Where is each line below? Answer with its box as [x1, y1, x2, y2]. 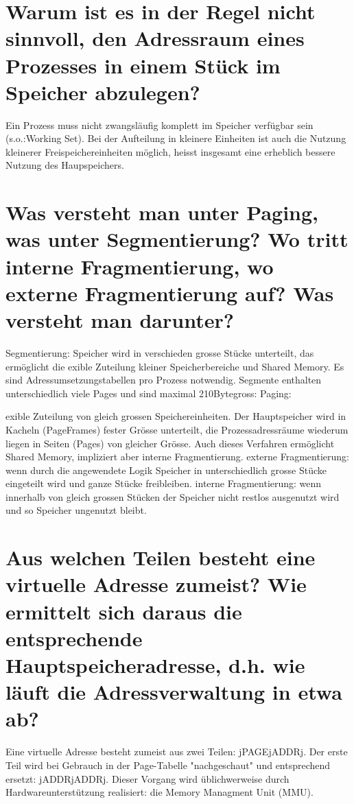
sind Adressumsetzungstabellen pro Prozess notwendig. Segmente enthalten [5, 373, 322, 387]
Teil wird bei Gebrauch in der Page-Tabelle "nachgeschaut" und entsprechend [5, 757, 331, 772]
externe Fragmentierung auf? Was [5, 279, 334, 307]
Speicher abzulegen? [5, 78, 200, 106]
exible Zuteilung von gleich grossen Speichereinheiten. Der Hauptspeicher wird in [5, 409, 346, 423]
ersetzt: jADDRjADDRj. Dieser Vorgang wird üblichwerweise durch [5, 771, 290, 785]
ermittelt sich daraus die [5, 597, 242, 625]
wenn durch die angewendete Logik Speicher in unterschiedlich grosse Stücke [5, 462, 327, 477]
